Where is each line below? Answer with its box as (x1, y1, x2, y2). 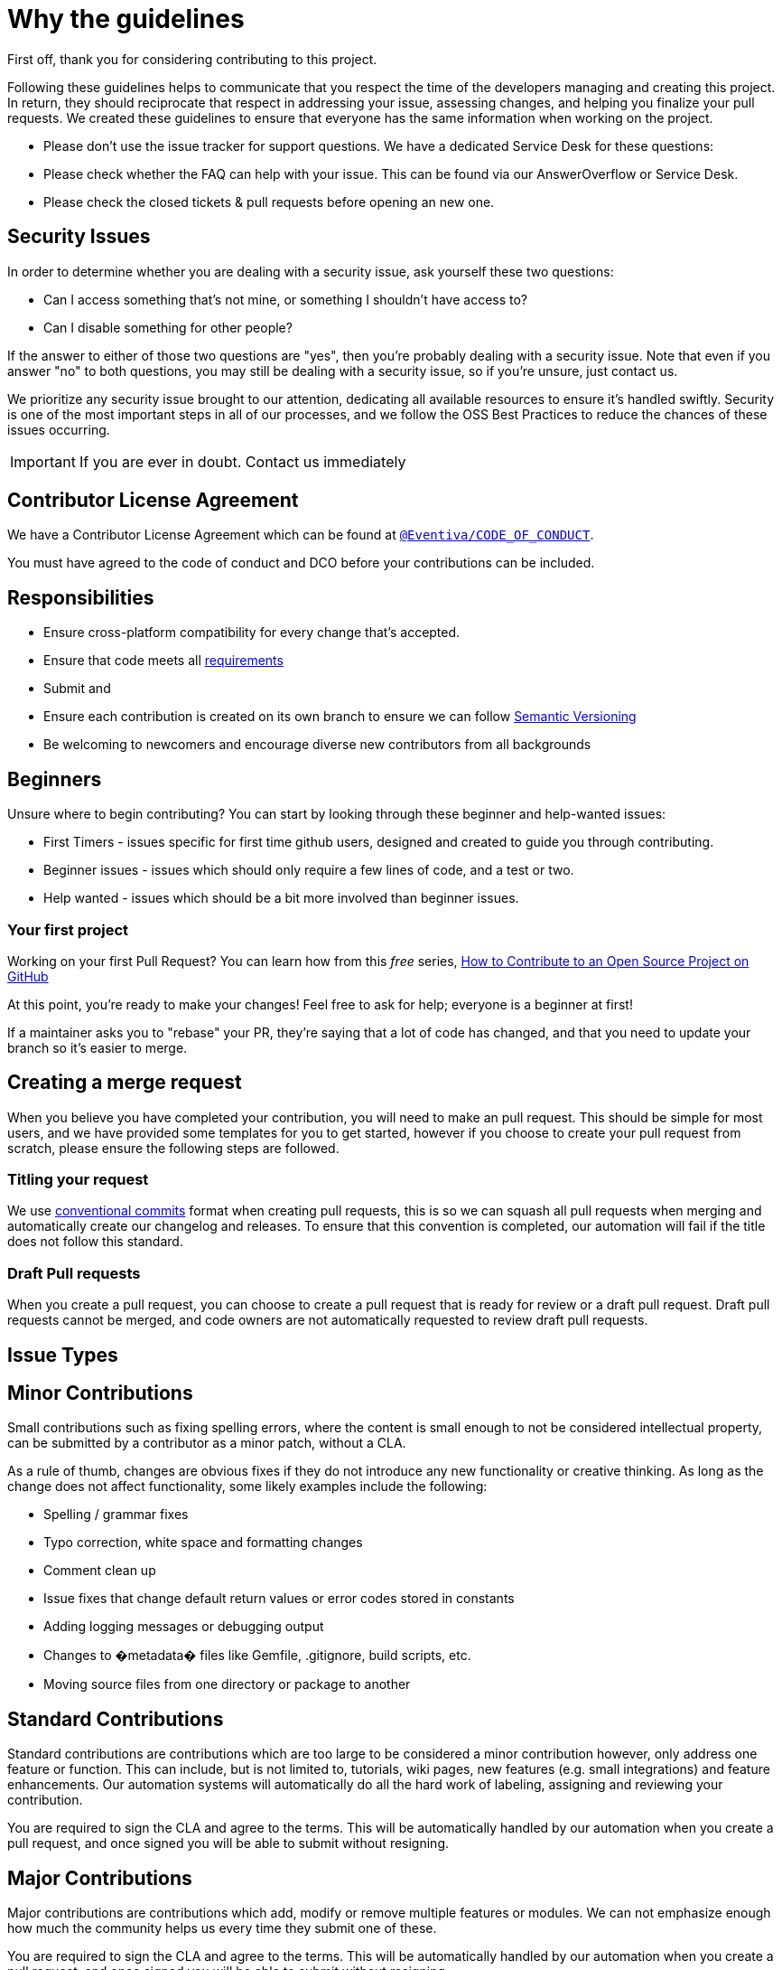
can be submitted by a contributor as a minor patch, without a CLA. (7, 1435, 406, 1451)
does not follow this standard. (7, 1234, 183, 1250)
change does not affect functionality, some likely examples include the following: (7, 1478, 488, 1495)
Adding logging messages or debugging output (43, 1618, 324, 1635)
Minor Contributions (7, 1382, 193, 1405)
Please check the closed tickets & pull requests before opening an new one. (43, 193, 495, 210)
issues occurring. (7, 421, 110, 437)
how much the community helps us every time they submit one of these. (7, 1920, 437, 1937)
